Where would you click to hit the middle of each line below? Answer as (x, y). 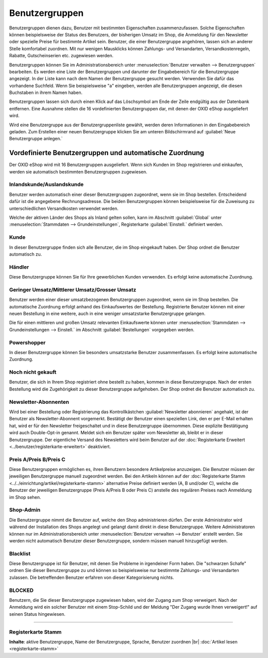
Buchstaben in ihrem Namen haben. (46, 93)
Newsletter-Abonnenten (39, 402)
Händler (19, 267)
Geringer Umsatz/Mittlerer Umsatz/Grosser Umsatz (73, 289)
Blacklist (20, 554)
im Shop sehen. (25, 497)
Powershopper (27, 342)
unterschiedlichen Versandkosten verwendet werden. (64, 208)
